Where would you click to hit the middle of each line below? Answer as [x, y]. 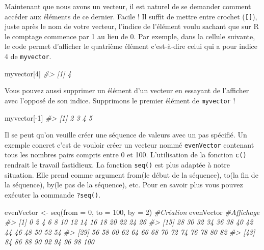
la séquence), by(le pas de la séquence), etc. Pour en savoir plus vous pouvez [124, 185]
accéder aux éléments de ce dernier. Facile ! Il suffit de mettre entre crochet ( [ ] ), [131, 16]
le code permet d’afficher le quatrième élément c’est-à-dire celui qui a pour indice [131, 46]
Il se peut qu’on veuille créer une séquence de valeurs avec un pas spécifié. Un [126, 135]
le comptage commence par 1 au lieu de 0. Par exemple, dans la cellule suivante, [130, 36]
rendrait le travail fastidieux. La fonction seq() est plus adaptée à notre [117, 165]
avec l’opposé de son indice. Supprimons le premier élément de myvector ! [120, 100]
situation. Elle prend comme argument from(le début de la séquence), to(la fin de [131, 174]
